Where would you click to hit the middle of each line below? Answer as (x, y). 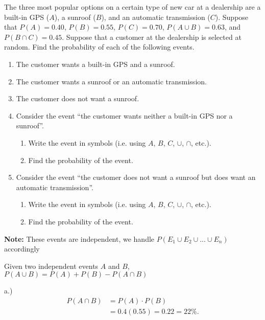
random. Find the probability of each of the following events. (99, 47)
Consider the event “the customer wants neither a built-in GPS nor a (124, 115)
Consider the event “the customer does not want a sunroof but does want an (136, 177)
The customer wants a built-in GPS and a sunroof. (95, 64)
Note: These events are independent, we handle (79, 238)
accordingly (22, 249)
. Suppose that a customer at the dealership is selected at (152, 37)
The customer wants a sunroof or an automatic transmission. (111, 81)
